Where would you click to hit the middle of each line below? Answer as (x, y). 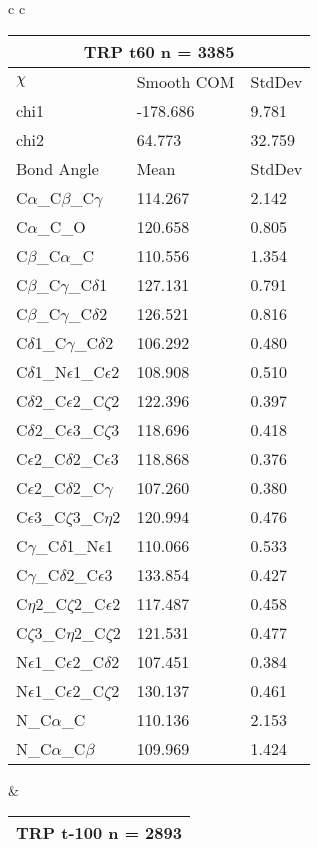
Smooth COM (185, 81)
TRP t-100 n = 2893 (99, 833)
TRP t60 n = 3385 (159, 51)
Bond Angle (57, 168)
